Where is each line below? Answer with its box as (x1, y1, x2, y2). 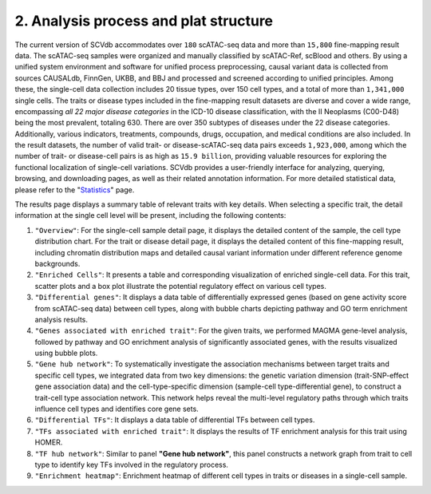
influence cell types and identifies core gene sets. (34, 404, 199, 414)
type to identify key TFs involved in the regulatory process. (34, 460, 229, 469)
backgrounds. (34, 259, 81, 268)
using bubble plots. (34, 348, 98, 358)
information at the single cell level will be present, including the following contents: (14, 211, 287, 220)
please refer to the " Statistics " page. (14, 184, 135, 195)
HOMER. (34, 437, 63, 447)
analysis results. (34, 314, 88, 324)
